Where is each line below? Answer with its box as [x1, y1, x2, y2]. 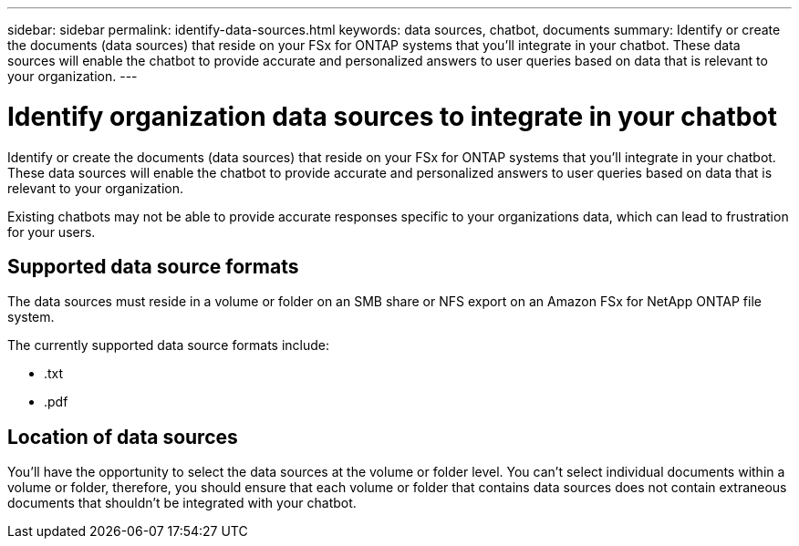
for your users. [7, 223, 96, 240]
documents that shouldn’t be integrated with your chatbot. [7, 495, 357, 511]
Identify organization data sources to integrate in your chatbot [7, 100, 777, 132]
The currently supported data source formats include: [7, 337, 330, 354]
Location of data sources [7, 425, 238, 448]
